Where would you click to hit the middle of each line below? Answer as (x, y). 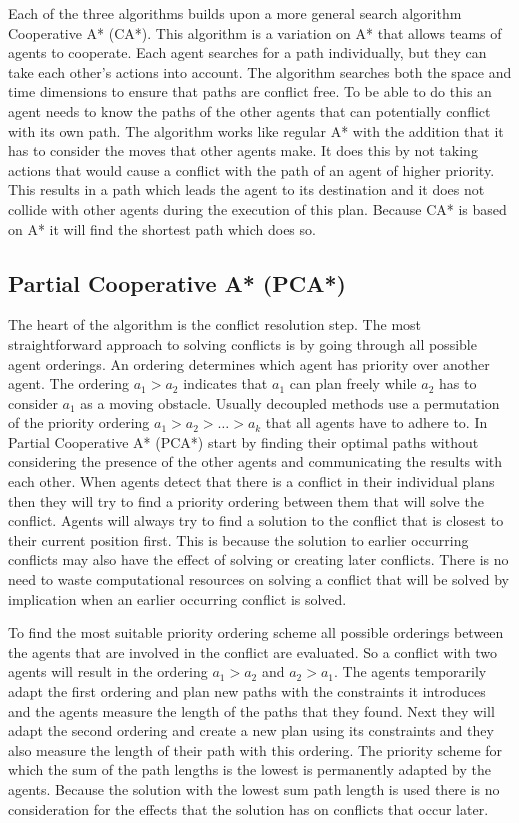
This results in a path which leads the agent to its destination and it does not (246, 189)
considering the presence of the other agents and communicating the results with (255, 461)
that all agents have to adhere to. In (376, 422)
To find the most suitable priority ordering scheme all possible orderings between (256, 632)
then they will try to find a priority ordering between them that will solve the (246, 500)
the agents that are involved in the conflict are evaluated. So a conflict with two (252, 651)
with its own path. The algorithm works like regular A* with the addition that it (256, 130)
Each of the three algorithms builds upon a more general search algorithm (235, 13)
